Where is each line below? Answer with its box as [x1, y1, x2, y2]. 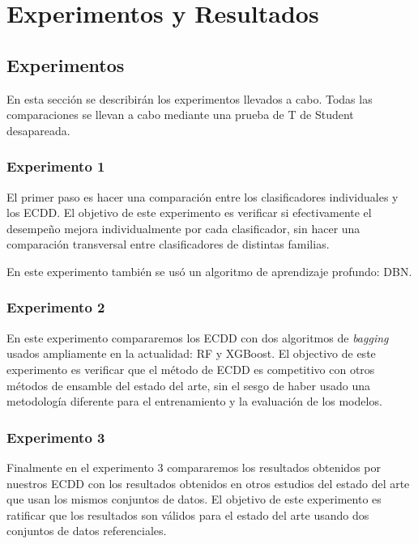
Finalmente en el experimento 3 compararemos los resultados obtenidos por [6, 458, 381, 475]
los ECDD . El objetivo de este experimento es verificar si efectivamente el [6, 204, 372, 221]
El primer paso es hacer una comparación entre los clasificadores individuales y [6, 188, 399, 205]
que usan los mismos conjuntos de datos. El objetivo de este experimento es [6, 491, 382, 508]
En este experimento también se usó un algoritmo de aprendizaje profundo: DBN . [6, 262, 412, 279]
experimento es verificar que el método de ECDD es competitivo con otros [6, 360, 375, 377]
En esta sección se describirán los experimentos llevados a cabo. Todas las [6, 90, 373, 107]
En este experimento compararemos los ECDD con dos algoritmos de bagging [6, 329, 389, 346]
